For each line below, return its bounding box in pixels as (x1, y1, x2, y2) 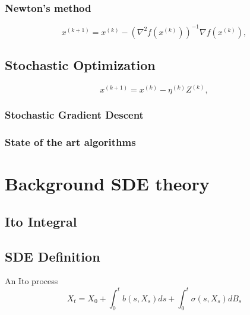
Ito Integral (5, 212, 77, 230)
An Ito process (5, 275, 58, 287)
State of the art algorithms (5, 135, 136, 149)
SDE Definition (5, 247, 100, 265)
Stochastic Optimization (5, 56, 156, 74)
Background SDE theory (5, 171, 210, 196)
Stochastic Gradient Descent (5, 107, 144, 122)
